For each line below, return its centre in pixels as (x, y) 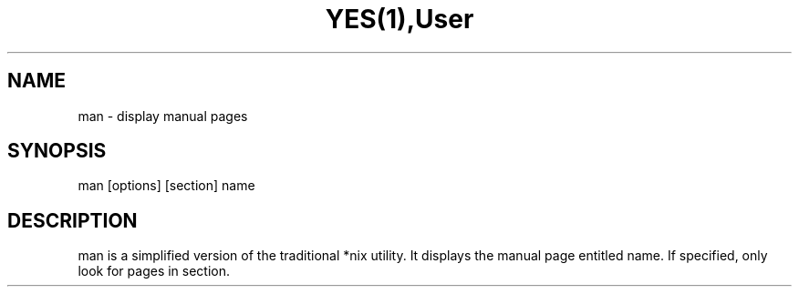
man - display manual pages (163, 116)
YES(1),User (399, 19)
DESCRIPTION (73, 220)
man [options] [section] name (166, 186)
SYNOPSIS (57, 151)
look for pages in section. (154, 271)
